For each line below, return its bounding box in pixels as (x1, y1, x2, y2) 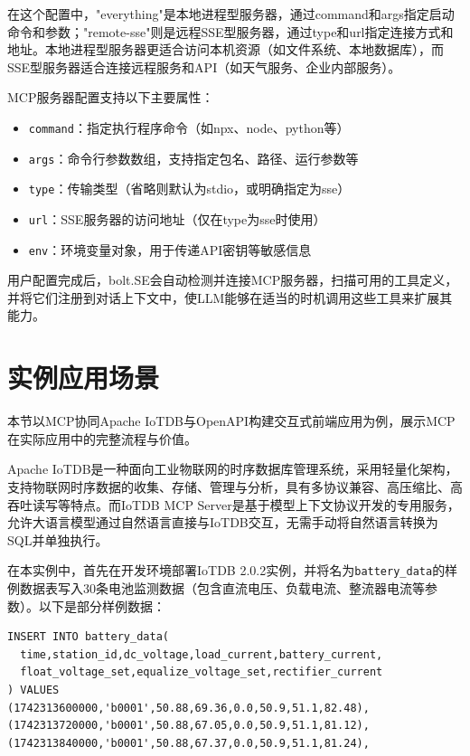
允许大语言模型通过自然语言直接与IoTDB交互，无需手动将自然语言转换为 (7, 513, 438, 532)
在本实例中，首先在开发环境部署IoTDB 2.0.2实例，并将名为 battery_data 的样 (7, 561, 458, 580)
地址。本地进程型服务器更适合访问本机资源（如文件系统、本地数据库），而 (7, 40, 444, 59)
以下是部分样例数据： (38, 596, 165, 615)
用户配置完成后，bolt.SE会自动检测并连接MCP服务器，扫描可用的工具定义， (7, 270, 458, 289)
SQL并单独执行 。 (7, 530, 108, 549)
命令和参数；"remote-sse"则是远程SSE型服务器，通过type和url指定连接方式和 (7, 22, 454, 41)
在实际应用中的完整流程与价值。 (7, 429, 197, 448)
